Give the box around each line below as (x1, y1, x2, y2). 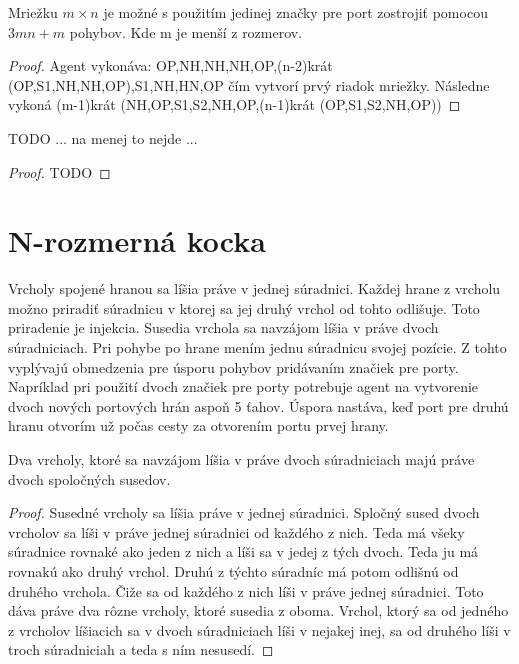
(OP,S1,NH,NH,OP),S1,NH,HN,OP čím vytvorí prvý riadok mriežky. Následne (8, 74, 490, 95)
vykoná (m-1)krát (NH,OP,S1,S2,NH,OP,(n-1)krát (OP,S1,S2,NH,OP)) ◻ (8, 94, 461, 115)
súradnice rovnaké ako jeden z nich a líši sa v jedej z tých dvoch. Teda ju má (8, 541, 479, 562)
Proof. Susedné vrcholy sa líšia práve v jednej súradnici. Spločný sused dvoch (8, 502, 480, 523)
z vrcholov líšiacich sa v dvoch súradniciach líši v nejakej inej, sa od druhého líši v (8, 619, 511, 640)
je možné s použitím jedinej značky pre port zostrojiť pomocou (103, 2, 488, 22)
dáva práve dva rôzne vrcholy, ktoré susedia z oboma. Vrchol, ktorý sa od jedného (8, 600, 509, 621)
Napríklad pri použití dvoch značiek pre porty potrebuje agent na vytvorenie (8, 376, 479, 397)
